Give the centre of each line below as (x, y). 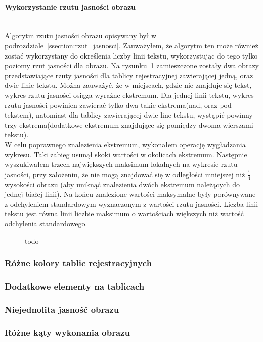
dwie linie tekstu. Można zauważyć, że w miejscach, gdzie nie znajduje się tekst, (128, 85)
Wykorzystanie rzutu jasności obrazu (70, 6)
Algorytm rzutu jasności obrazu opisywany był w (81, 36)
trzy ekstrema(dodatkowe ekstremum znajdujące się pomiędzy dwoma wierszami (129, 124)
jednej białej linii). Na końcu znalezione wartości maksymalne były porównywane (130, 194)
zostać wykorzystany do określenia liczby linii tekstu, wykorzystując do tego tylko (131, 55)
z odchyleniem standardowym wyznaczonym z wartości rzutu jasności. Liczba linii (131, 204)
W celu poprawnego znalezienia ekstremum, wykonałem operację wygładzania (125, 144)
